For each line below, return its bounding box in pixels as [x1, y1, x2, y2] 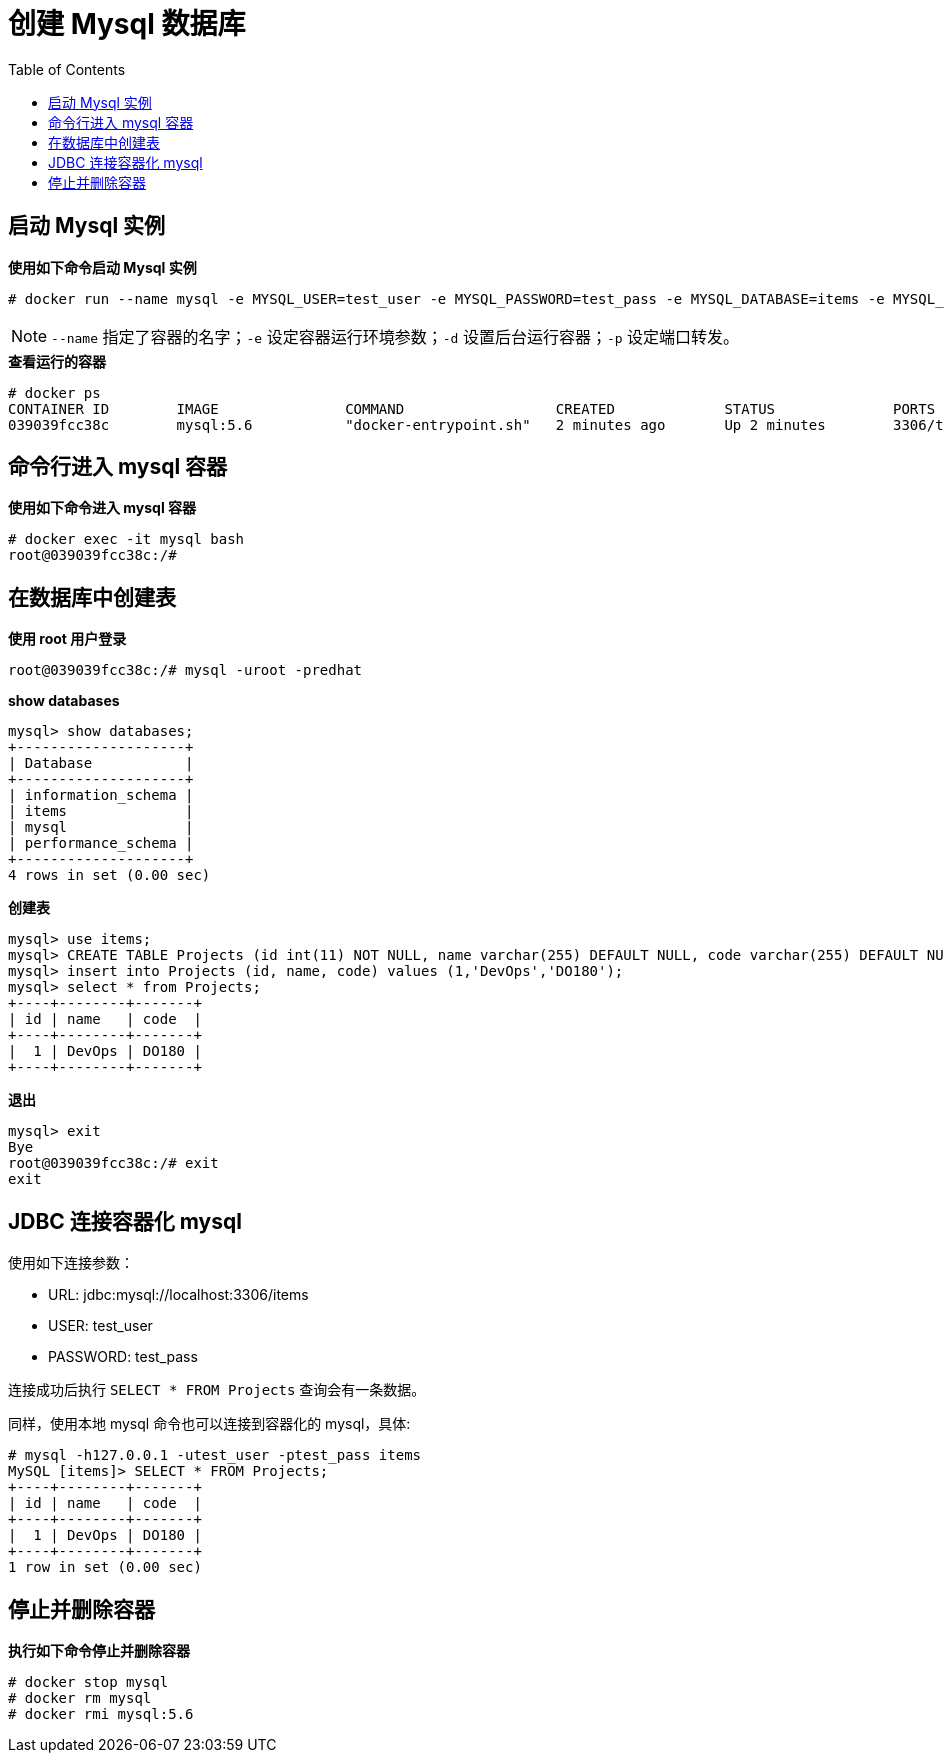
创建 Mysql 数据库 [8, 7, 246, 41]
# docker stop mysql [8, 1673, 169, 1690]
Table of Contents [8, 60, 126, 78]
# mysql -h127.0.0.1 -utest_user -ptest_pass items [8, 1447, 422, 1464]
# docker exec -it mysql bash [8, 531, 245, 548]
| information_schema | [8, 787, 194, 804]
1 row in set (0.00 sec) [8, 1559, 202, 1576]
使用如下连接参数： [8, 1254, 134, 1272]
